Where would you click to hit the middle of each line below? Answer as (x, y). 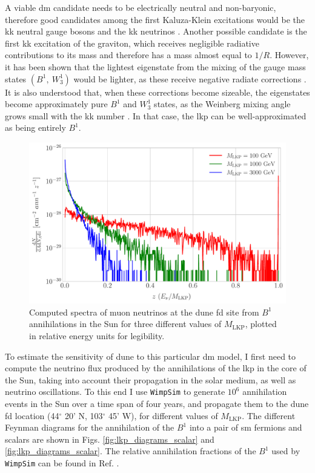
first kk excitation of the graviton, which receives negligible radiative (132, 43)
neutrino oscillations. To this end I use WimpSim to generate (115, 392)
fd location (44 (32, 415)
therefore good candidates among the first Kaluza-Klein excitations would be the (155, 19)
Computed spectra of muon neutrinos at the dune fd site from (144, 312)
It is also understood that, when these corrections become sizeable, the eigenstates (157, 92)
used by (286, 451)
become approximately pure (56, 104)
